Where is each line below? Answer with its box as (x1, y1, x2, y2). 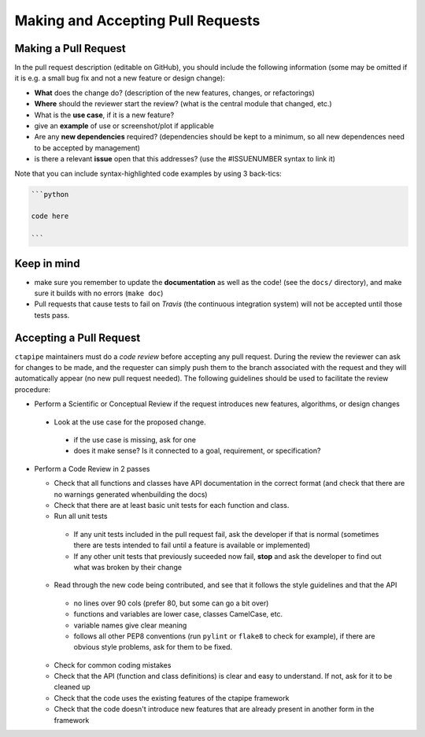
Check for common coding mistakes (54, 660, 172, 669)
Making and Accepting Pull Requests (14, 12, 261, 29)
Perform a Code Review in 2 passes (34, 464, 150, 473)
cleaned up (54, 682, 91, 692)
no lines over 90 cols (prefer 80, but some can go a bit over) (73, 598, 269, 608)
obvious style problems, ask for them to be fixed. (73, 643, 232, 652)
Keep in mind (14, 257, 80, 270)
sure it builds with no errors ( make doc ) (34, 288, 164, 298)
